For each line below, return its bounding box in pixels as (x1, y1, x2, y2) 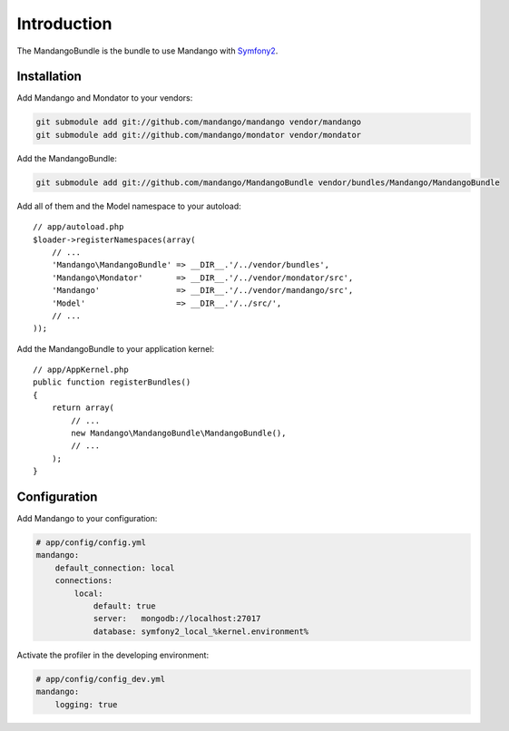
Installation (16, 69, 82, 84)
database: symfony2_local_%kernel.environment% (93, 626, 309, 637)
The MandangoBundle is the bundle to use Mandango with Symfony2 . (16, 45, 279, 56)
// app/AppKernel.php (33, 365, 129, 375)
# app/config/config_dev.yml (35, 674, 166, 684)
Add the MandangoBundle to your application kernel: (16, 343, 215, 354)
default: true (93, 601, 156, 611)
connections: (54, 576, 113, 586)
